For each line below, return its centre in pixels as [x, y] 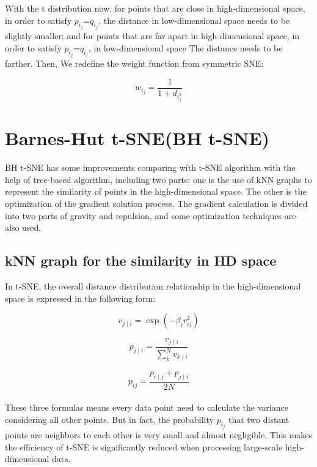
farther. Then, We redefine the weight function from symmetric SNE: [134, 63]
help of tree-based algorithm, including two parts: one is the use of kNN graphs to [158, 179]
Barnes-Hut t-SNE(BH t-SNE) [137, 138]
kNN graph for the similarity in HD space [141, 260]
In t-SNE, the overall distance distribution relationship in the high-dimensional [153, 286]
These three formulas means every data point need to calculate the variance [147, 407]
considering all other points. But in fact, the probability [109, 419]
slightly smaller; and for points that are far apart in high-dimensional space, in [152, 36]
